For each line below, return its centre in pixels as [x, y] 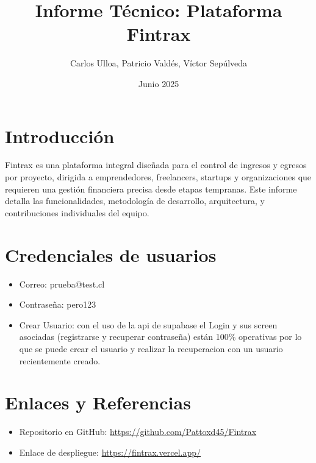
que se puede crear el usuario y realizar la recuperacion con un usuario [151, 348]
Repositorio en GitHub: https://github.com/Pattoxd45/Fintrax [138, 432]
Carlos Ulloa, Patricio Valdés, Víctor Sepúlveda [159, 63]
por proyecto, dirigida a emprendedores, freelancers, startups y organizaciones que [158, 177]
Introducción [60, 136]
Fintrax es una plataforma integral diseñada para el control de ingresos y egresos [156, 165]
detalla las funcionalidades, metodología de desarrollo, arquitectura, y [135, 201]
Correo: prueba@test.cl [62, 284]
